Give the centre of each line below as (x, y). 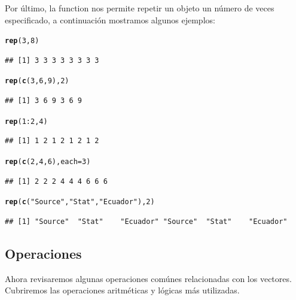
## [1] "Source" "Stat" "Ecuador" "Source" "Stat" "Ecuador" (146, 221)
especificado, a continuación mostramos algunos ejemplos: (110, 19)
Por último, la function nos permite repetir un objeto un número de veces (140, 8)
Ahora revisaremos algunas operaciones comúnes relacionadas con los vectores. (148, 278)
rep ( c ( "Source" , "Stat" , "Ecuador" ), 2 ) (80, 202)
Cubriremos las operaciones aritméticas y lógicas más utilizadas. (122, 290)
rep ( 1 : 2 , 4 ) (26, 121)
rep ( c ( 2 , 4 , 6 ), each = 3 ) (48, 161)
